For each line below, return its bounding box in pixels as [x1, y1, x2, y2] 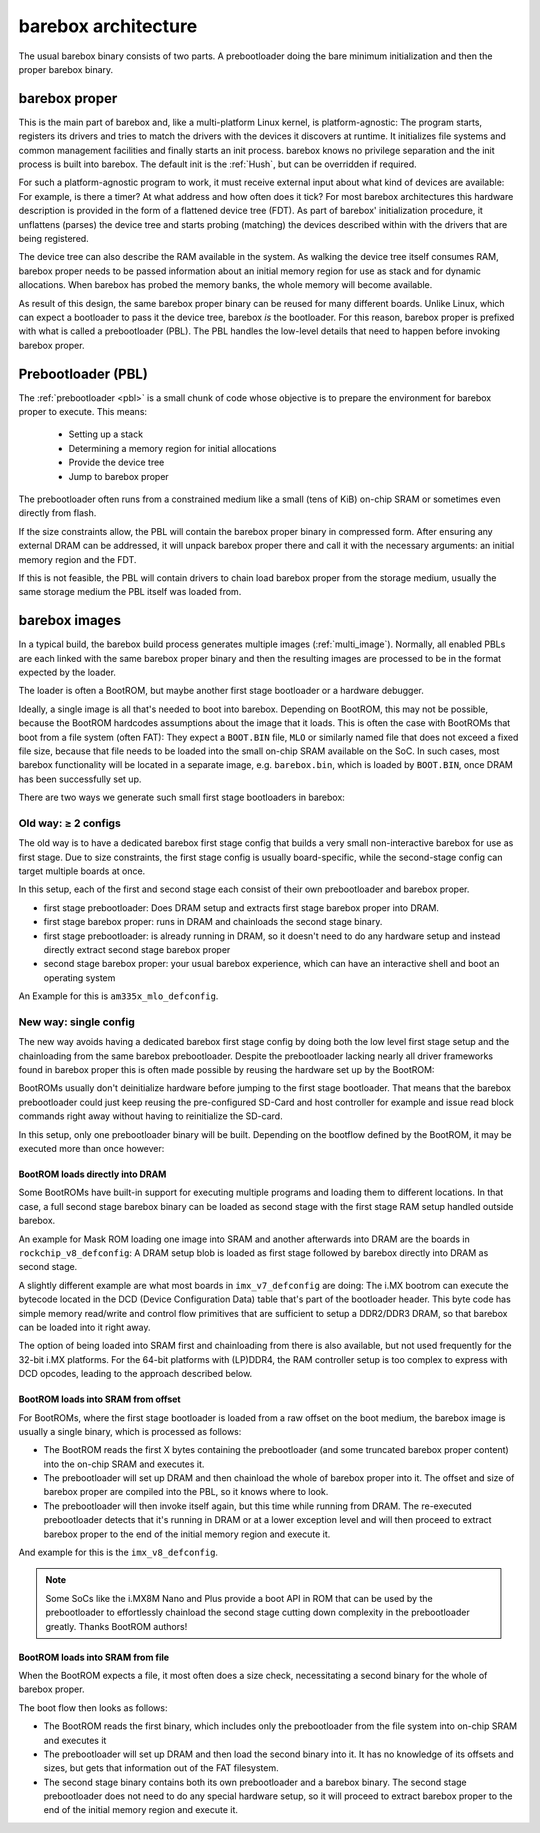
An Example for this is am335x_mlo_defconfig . [18, 990, 219, 1002]
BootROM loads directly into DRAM [18, 1168, 167, 1180]
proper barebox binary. [18, 63, 114, 75]
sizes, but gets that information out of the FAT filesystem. [43, 1762, 279, 1774]
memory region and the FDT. [18, 553, 137, 565]
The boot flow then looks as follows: [18, 1701, 168, 1714]
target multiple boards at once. [18, 865, 146, 877]
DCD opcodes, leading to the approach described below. [18, 1368, 253, 1380]
